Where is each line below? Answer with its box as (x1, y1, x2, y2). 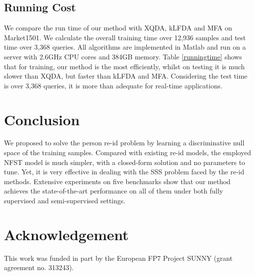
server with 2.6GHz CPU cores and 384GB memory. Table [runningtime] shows (4, 51, 242, 61)
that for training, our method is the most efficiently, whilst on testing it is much (4, 61, 245, 71)
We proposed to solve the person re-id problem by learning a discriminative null (4, 138, 245, 148)
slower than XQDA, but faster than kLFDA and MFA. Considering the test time (4, 71, 248, 81)
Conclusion (4, 109, 80, 129)
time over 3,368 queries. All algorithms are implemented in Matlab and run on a (4, 42, 246, 52)
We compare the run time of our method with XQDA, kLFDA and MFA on (4, 23, 232, 33)
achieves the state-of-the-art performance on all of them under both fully (4, 186, 223, 196)
